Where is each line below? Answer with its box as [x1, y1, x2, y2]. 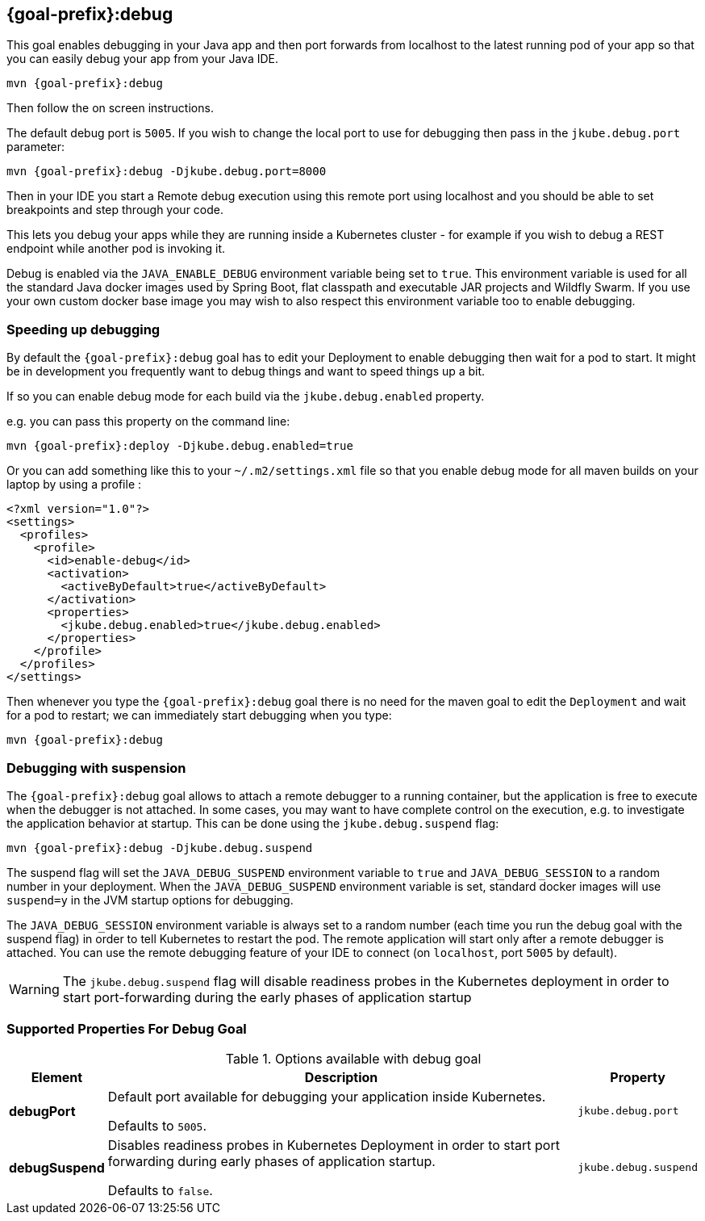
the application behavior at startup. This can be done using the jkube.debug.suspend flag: [6, 816, 499, 830]
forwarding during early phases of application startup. [107, 1152, 436, 1169]
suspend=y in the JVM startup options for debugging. [6, 892, 294, 907]
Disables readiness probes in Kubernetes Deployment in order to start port [107, 1136, 560, 1153]
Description [304, 1068, 378, 1085]
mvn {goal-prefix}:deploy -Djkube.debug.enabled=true [6, 439, 353, 453]
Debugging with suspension [6, 759, 186, 776]
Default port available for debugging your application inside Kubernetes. [107, 1088, 546, 1105]
